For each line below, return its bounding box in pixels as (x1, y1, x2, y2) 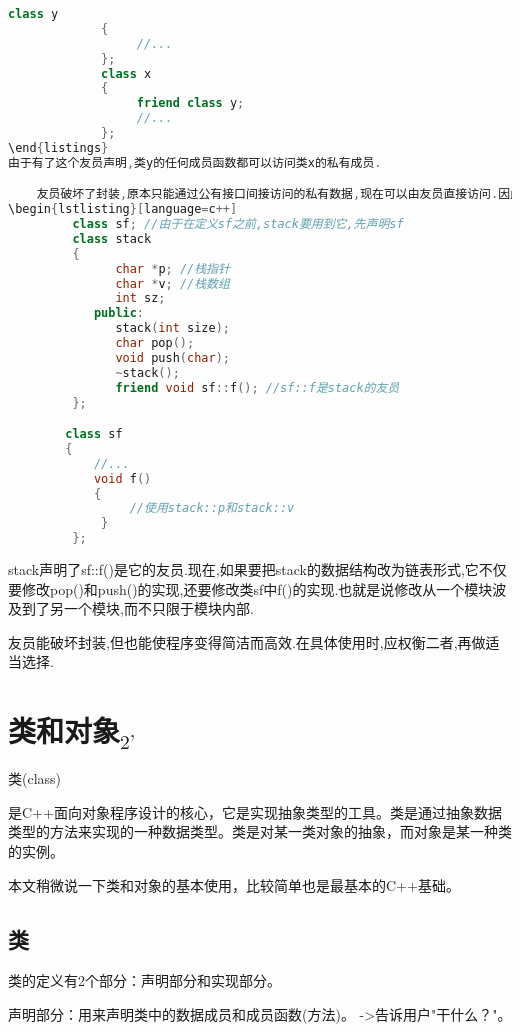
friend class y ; (136, 96, 245, 111)
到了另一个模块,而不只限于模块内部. (21, 598, 254, 619)
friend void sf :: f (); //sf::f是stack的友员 (115, 380, 400, 395)
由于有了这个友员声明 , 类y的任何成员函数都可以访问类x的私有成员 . (8, 155, 382, 170)
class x (101, 66, 152, 81)
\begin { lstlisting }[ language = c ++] (8, 202, 238, 217)
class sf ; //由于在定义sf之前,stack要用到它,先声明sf (72, 217, 404, 232)
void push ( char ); (115, 350, 230, 365)
